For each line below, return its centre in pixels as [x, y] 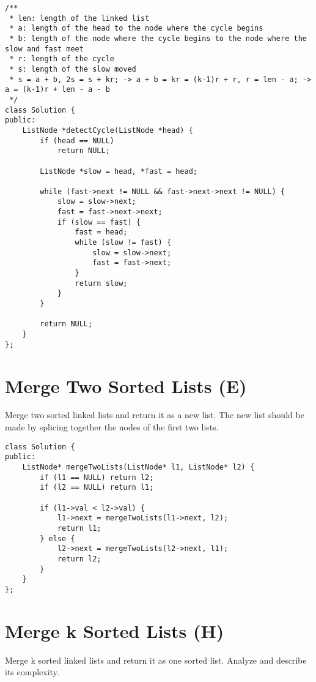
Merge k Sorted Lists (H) [115, 630]
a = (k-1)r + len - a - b [57, 90]
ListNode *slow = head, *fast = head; [119, 171]
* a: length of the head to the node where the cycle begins [136, 28]
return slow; [101, 283]
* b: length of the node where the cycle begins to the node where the [158, 38]
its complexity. [32, 672]
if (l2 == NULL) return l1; [97, 488]
